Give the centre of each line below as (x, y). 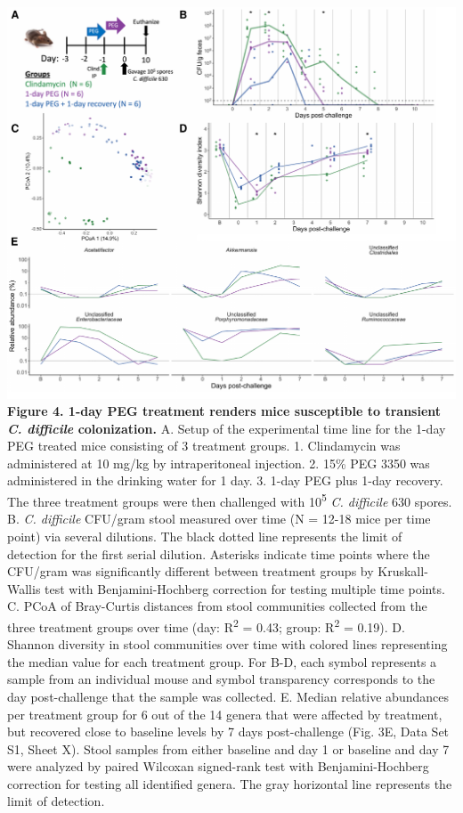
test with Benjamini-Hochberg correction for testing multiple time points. (245, 588)
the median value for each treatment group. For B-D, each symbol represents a (222, 661)
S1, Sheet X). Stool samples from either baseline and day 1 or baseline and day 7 (228, 748)
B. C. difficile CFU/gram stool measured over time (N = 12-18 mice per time (219, 519)
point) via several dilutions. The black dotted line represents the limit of (205, 536)
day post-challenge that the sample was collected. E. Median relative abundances (228, 696)
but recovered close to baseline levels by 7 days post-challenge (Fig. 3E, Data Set (228, 732)
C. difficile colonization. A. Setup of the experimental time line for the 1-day (227, 428)
